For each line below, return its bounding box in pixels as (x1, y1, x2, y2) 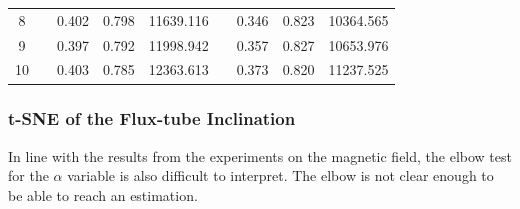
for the (8, 165, 49, 186)
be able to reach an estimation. (8, 184, 198, 205)
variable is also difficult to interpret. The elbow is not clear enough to (67, 165, 494, 186)
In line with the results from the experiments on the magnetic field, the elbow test (8, 145, 512, 166)
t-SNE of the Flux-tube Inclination (8, 106, 296, 131)
